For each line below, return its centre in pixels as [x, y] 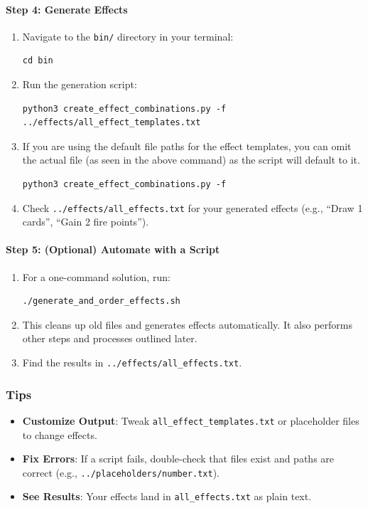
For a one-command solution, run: [96, 276]
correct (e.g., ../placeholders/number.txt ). [121, 472]
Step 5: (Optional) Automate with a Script [113, 249]
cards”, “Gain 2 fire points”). [86, 222]
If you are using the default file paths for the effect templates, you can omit [187, 145]
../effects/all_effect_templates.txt [112, 123]
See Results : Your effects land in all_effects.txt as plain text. [167, 496]
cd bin [38, 61]
